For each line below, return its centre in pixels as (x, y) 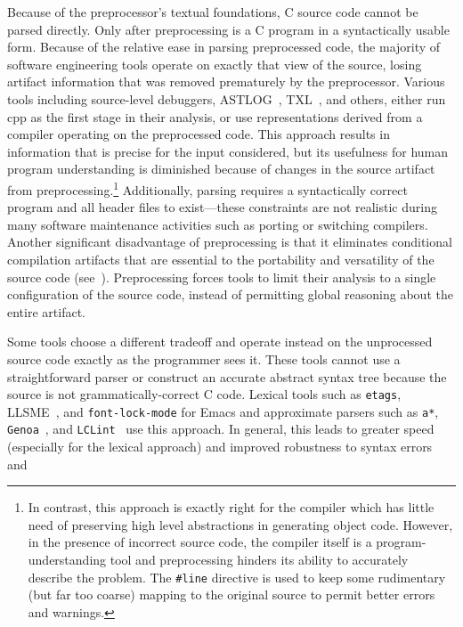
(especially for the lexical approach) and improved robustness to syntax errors (220, 447)
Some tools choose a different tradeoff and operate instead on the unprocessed (220, 342)
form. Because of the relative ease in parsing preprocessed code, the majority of (224, 47)
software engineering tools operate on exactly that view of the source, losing (215, 64)
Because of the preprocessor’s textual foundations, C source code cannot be (213, 12)
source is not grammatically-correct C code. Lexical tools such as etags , (204, 394)
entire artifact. (46, 311)
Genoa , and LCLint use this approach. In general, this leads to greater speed (221, 429)
